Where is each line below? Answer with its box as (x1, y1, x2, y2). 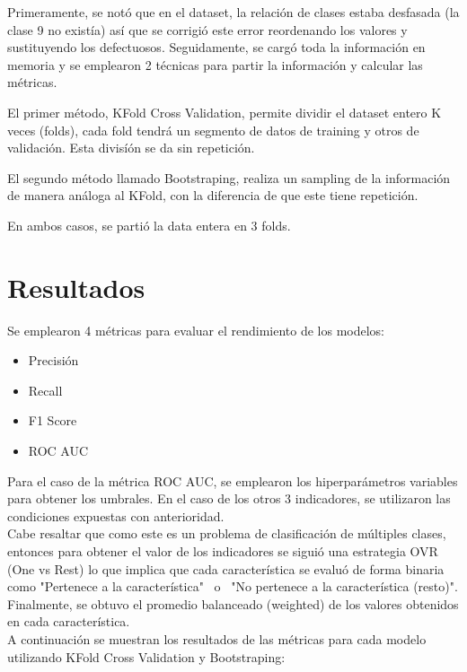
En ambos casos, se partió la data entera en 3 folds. (7, 215, 291, 234)
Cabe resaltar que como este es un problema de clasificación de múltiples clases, (7, 524, 446, 543)
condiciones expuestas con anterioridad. (7, 506, 225, 525)
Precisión (28, 351, 79, 370)
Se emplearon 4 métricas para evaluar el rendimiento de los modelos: (7, 320, 384, 339)
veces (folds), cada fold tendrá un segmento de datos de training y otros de (7, 120, 419, 139)
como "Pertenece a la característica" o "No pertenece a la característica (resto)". (7, 577, 458, 596)
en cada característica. (7, 612, 130, 631)
